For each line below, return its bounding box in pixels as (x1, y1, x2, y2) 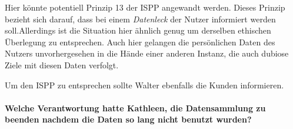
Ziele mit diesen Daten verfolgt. (5, 58, 119, 71)
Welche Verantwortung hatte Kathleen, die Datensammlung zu (5, 101, 266, 114)
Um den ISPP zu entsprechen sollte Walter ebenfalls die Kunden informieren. (5, 78, 284, 91)
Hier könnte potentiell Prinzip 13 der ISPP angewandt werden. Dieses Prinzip (5, 1, 285, 13)
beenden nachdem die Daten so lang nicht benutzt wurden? (5, 113, 252, 125)
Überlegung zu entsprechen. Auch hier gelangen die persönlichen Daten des (5, 35, 275, 48)
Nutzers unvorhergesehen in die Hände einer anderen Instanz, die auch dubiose (5, 47, 289, 59)
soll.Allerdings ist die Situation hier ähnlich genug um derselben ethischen (5, 24, 271, 37)
